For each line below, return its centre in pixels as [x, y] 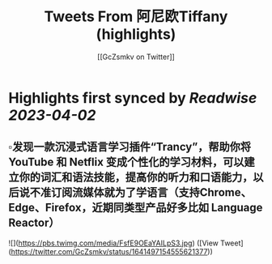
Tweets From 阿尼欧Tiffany [136, 17]
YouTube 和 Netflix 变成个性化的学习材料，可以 [126, 162]
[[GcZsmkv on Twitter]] [136, 57]
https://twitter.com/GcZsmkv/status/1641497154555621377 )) [112, 251]
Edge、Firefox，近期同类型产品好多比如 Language [136, 208]
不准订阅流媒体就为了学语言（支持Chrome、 [141, 192]
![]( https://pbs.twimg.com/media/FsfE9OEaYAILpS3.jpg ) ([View [113, 243]
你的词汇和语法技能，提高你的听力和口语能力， [136, 178]
